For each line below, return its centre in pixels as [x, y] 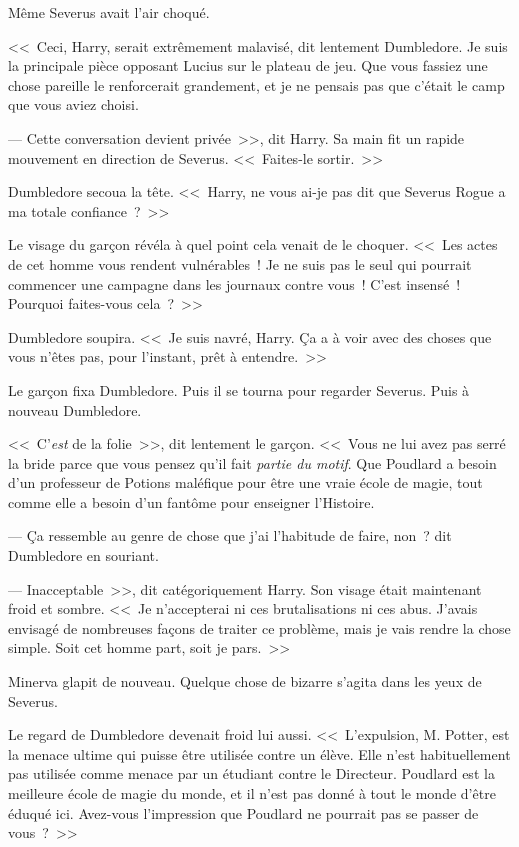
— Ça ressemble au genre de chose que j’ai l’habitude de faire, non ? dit [230, 535]
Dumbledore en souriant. [83, 555]
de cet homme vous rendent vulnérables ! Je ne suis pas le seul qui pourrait [240, 263]
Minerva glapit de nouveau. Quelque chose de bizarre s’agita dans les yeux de [245, 681]
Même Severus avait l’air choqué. [109, 12]
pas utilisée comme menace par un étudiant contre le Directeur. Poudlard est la [251, 773]
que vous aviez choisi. [73, 104]
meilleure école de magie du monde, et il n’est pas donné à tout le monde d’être [252, 793]
